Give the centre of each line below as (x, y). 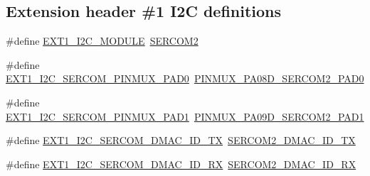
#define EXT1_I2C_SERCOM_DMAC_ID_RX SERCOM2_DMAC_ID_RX (181, 164)
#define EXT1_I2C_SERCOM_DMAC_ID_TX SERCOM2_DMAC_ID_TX (181, 140)
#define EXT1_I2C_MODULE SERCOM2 (102, 41)
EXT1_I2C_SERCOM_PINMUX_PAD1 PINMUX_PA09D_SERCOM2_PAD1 (185, 116)
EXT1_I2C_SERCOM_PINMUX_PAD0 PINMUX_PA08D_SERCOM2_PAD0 (185, 78)
